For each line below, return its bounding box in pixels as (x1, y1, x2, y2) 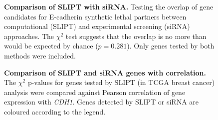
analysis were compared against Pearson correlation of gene (4, 86, 186, 97)
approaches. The (4, 30, 54, 41)
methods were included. (4, 50, 76, 60)
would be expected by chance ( (4, 40, 98, 51)
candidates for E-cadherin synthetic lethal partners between (4, 11, 187, 21)
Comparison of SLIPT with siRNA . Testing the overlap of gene (4, 1, 214, 11)
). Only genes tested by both (127, 40, 215, 51)
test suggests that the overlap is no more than (65, 30, 207, 41)
